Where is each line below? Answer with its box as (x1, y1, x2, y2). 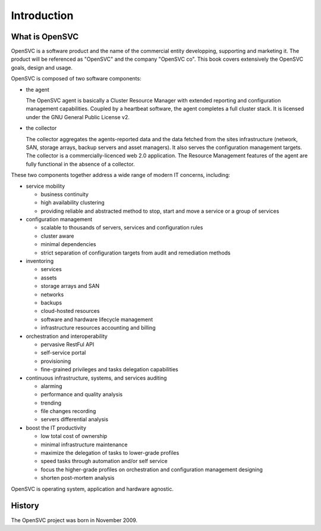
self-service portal (40, 349, 86, 356)
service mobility (26, 182, 65, 190)
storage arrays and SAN (40, 282, 100, 290)
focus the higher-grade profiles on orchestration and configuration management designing (40, 465, 263, 473)
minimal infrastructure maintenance (40, 441, 128, 448)
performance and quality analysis (40, 391, 123, 398)
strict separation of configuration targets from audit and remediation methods (40, 249, 231, 256)
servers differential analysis (40, 416, 109, 423)
